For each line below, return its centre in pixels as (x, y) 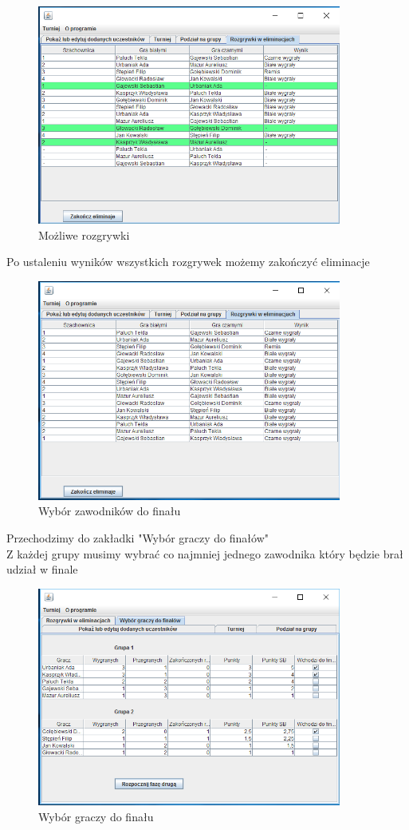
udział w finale (42, 569)
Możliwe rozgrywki (84, 234)
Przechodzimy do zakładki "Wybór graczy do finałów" (138, 537)
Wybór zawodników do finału (110, 511)
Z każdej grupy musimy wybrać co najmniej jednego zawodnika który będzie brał (205, 553)
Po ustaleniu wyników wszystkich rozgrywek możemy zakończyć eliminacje (188, 262)
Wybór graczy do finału (96, 816)
